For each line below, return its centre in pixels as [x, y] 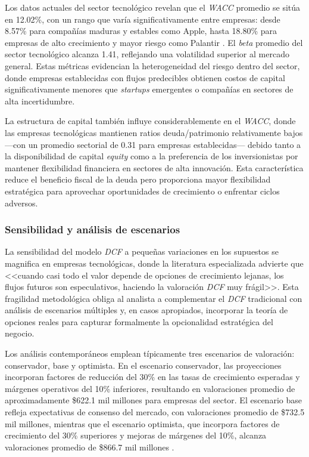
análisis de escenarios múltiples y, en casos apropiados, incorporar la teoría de [146, 310]
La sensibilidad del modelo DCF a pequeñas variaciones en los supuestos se [142, 251]
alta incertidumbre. [40, 101]
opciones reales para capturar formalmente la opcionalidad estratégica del [139, 321]
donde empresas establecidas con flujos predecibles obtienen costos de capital [145, 77]
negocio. [20, 333]
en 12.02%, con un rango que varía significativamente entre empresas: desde [143, 19]
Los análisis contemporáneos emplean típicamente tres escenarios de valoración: [150, 353]
